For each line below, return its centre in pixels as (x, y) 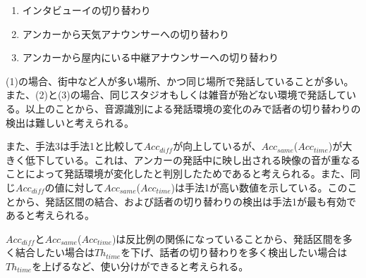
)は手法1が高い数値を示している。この (259, 187)
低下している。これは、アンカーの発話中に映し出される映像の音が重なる (193, 159)
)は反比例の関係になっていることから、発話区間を (227, 238)
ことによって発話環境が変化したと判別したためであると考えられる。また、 (178, 173)
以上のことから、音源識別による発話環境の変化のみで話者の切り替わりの (193, 108)
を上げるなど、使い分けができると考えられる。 (140, 266)
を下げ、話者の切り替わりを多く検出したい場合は (234, 252)
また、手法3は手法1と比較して (75, 146)
